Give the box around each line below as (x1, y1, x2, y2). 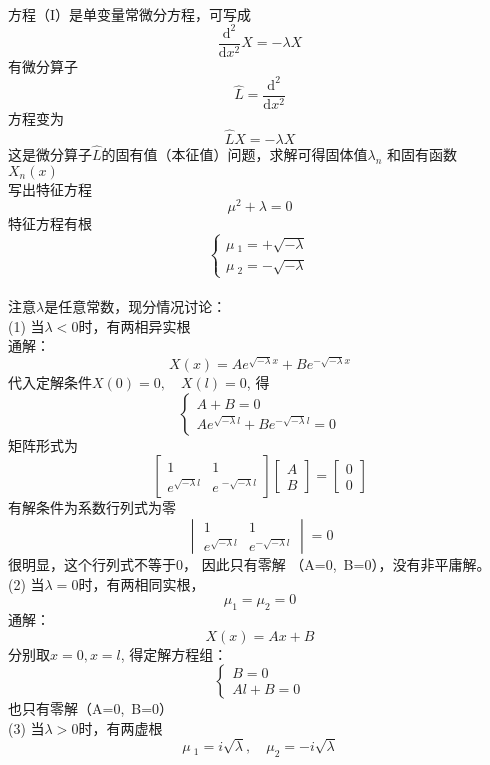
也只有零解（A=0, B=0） (8, 698, 174, 719)
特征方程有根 (8, 213, 92, 234)
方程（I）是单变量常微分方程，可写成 (8, 3, 252, 24)
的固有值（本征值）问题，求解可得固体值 (101, 143, 368, 164)
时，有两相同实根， (78, 573, 205, 594)
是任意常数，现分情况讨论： (44, 296, 227, 317)
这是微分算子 (8, 143, 92, 164)
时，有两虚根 (78, 717, 163, 738)
